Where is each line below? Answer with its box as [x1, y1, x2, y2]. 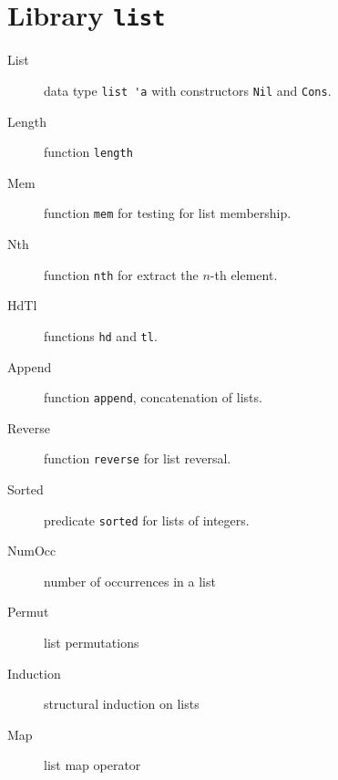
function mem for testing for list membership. [44, 203, 292, 223]
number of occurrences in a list [44, 571, 216, 590]
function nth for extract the [44, 265, 199, 284]
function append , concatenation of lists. [44, 388, 262, 407]
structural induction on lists [44, 694, 200, 713]
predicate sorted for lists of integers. [44, 510, 250, 529]
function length [44, 142, 133, 161]
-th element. [210, 265, 278, 284]
